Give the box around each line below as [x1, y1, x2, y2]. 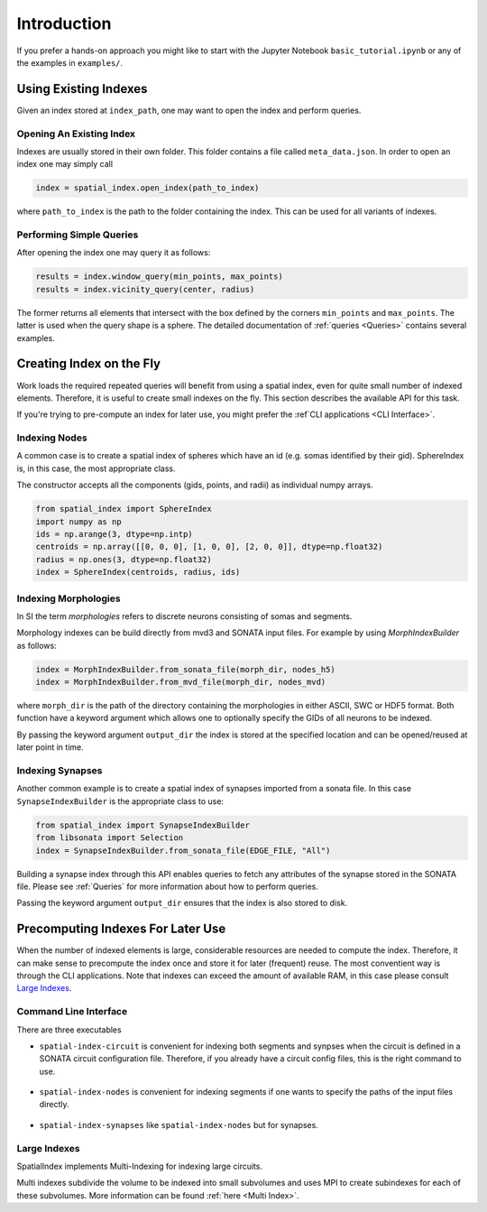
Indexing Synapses [16, 763, 103, 776]
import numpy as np [35, 516, 122, 527]
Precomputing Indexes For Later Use [16, 921, 226, 937]
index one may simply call [16, 159, 113, 170]
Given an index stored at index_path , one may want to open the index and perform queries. [16, 105, 362, 116]
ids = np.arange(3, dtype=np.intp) [35, 529, 193, 539]
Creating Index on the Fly [16, 356, 161, 372]
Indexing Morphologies [16, 592, 121, 605]
